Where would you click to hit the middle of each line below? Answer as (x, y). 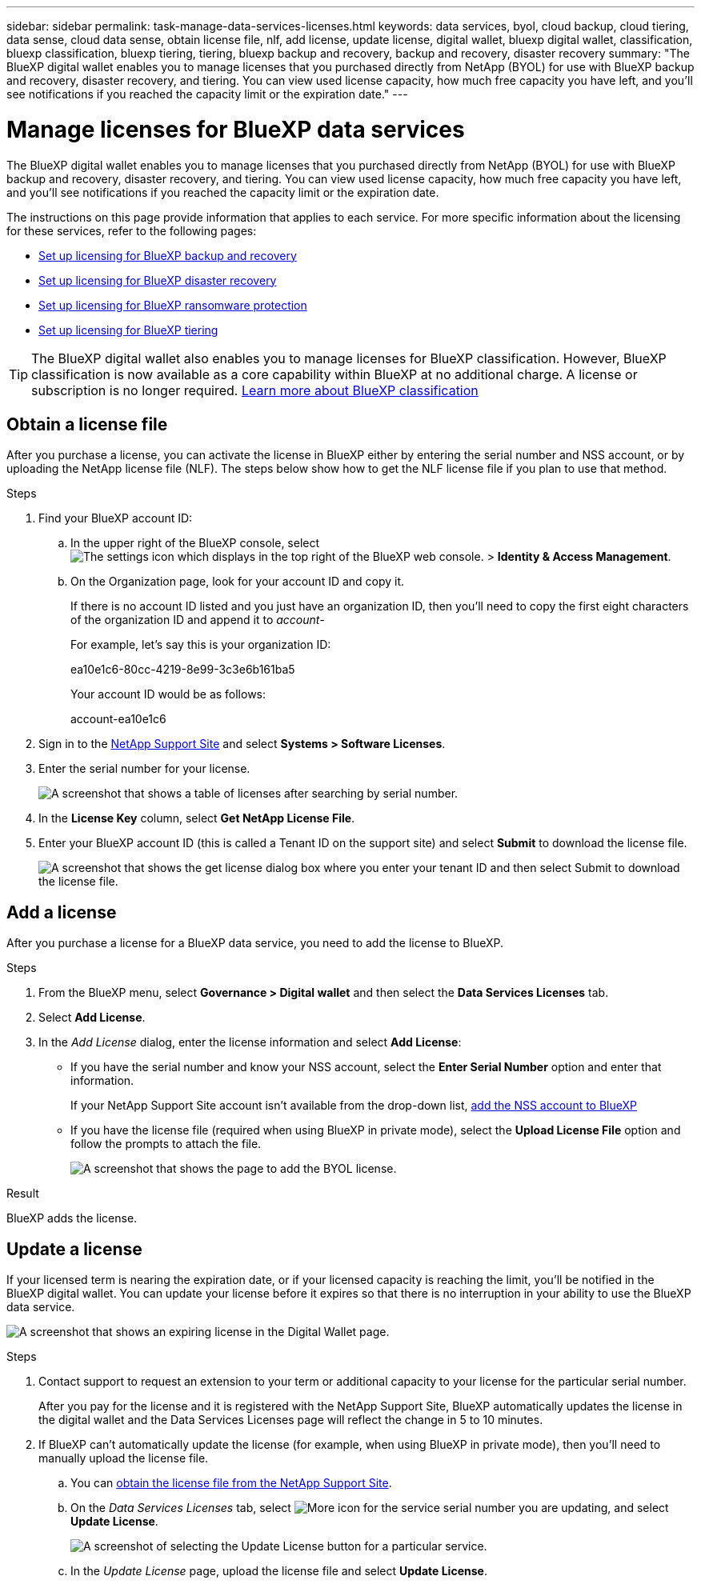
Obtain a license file (87, 424)
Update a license (74, 1249)
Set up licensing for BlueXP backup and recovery (168, 255)
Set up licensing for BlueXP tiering (128, 330)
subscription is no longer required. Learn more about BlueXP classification (255, 390)
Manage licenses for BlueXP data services (236, 129)
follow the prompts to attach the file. (166, 1144)
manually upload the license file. (124, 1458)
